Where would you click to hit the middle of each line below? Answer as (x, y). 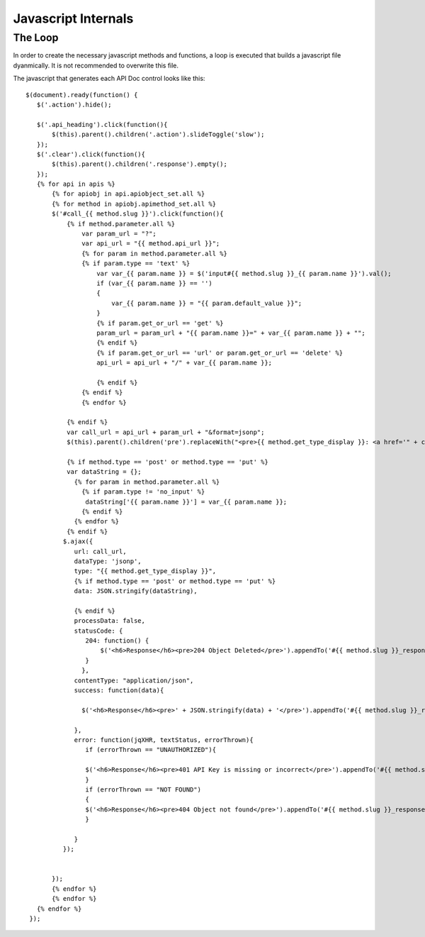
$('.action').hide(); (74, 104)
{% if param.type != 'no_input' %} (143, 492)
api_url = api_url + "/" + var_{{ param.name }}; (185, 363)
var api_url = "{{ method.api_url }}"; (151, 244)
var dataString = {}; (104, 472)
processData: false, (109, 621)
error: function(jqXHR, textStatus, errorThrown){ (164, 740)
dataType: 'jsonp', (108, 561)
